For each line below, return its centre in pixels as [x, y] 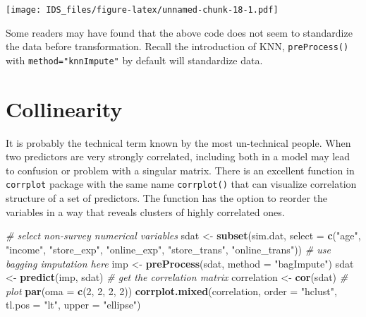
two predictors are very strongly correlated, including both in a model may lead [178, 156]
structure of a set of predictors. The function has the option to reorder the [166, 198]
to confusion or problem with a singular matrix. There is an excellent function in [180, 170]
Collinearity [64, 108]
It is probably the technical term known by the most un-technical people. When [178, 142]
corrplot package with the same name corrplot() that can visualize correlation [181, 184]
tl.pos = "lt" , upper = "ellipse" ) [73, 305]
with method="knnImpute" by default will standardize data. [134, 60]
